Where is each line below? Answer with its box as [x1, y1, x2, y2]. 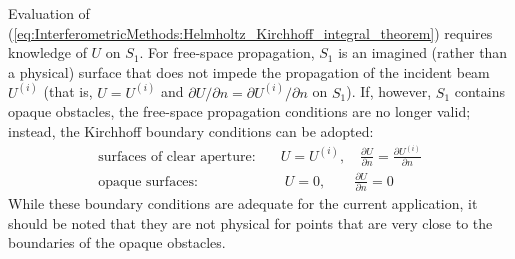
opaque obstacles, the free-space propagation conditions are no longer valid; [8, 101, 471, 122]
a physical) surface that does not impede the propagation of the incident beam [8, 61, 490, 82]
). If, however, [346, 81, 432, 102]
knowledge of [8, 42, 87, 63]
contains [454, 81, 505, 102]
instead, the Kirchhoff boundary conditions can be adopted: [8, 121, 374, 141]
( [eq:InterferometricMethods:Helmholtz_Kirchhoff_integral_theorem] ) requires [8, 22, 493, 43]
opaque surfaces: [98, 174, 198, 189]
